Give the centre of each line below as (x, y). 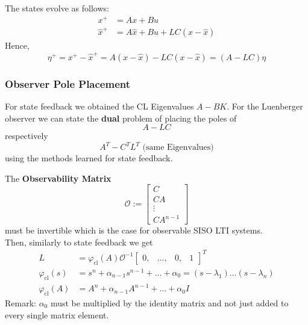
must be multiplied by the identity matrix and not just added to (169, 303)
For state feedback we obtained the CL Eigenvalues (99, 106)
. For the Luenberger (265, 106)
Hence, (17, 45)
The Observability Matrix (58, 178)
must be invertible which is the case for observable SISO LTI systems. (134, 230)
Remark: (20, 303)
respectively (27, 136)
